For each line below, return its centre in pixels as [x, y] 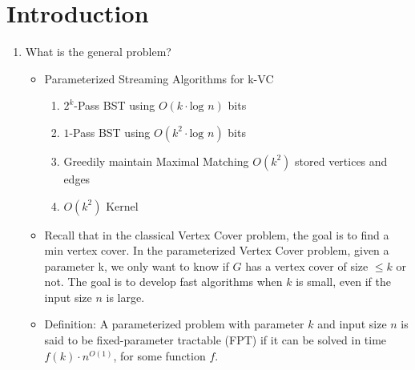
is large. [125, 297]
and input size [352, 324]
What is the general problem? [98, 52]
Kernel [122, 205]
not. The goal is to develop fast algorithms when [163, 282]
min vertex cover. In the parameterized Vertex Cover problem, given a [217, 250]
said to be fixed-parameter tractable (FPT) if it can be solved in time [216, 340]
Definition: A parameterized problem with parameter [174, 324]
